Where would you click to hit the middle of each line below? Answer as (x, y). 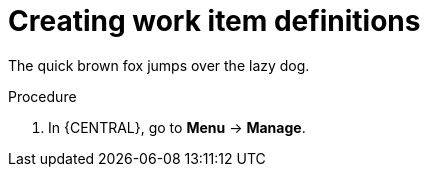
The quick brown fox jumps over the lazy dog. (159, 65)
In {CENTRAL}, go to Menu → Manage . (177, 127)
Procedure (42, 96)
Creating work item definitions (214, 21)
